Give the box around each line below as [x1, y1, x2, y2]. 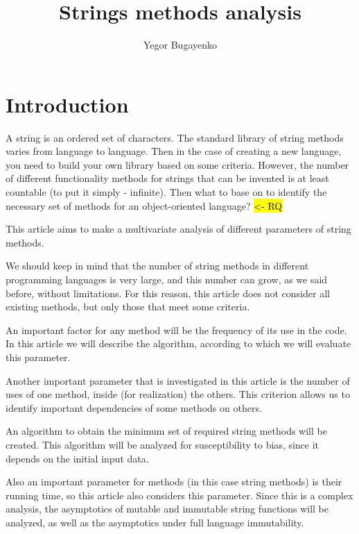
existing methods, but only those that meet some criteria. [6, 299, 250, 314]
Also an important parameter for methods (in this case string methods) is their [6, 474, 342, 489]
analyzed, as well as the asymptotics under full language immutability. [6, 515, 304, 529]
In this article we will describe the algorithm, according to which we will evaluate [6, 336, 351, 351]
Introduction [6, 90, 129, 118]
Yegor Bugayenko [143, 37, 217, 52]
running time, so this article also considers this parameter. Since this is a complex [6, 487, 353, 502]
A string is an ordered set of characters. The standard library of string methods [6, 130, 344, 144]
